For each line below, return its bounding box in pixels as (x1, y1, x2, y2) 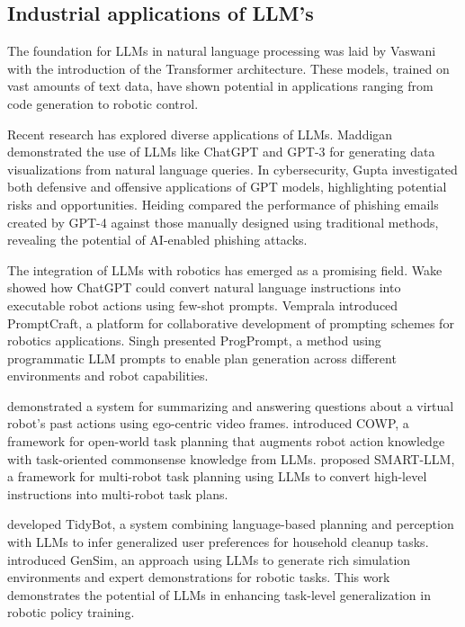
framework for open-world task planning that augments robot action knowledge (7, 432, 445, 451)
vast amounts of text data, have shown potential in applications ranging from (7, 76, 434, 95)
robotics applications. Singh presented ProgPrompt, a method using (7, 331, 381, 350)
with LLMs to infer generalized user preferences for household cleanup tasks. (7, 533, 429, 551)
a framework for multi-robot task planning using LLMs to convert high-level (7, 467, 427, 486)
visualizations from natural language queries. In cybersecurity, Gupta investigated (7, 159, 458, 178)
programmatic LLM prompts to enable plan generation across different (7, 348, 397, 367)
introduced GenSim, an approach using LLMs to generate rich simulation (7, 550, 411, 569)
